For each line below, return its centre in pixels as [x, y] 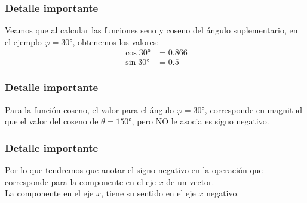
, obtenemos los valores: [116, 41]
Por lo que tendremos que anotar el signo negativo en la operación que [134, 170]
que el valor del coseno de [52, 121]
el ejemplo [23, 41]
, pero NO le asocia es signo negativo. [200, 121]
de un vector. [190, 181]
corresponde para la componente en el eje [80, 181]
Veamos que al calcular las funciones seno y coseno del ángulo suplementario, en [151, 30]
